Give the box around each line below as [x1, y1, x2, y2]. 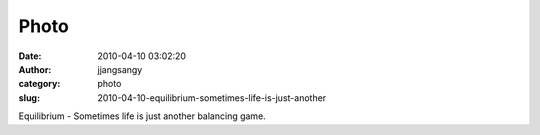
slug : [18, 91, 40, 104]
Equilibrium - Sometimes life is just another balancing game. [18, 110, 267, 122]
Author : [18, 63, 52, 75]
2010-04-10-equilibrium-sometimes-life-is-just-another [97, 91, 327, 104]
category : [18, 78, 61, 90]
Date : [18, 50, 42, 62]
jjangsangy [97, 63, 143, 75]
